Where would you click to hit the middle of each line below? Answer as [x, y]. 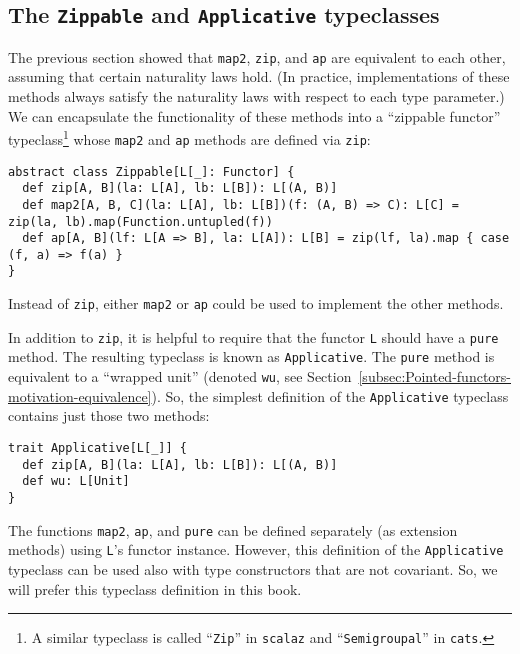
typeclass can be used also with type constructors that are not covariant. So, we [253, 568]
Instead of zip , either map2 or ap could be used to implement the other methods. [256, 303]
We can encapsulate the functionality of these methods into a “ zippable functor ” [254, 115]
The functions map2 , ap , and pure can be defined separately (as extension [233, 529]
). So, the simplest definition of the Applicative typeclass [330, 395]
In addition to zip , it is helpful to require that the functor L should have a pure [253, 336]
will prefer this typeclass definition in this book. [155, 588]
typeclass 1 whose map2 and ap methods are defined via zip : [189, 137]
